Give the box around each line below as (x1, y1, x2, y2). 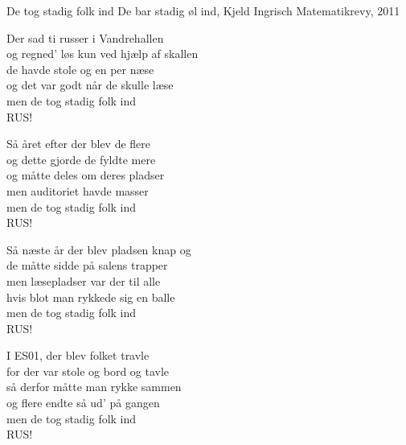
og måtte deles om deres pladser (6, 167, 165, 183)
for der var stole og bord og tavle (6, 362, 170, 379)
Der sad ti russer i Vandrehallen (6, 29, 164, 46)
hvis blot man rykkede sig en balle (6, 288, 175, 305)
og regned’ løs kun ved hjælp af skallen (6, 45, 199, 62)
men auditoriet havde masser (6, 182, 149, 199)
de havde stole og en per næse (6, 60, 154, 77)
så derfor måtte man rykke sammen (6, 378, 182, 395)
